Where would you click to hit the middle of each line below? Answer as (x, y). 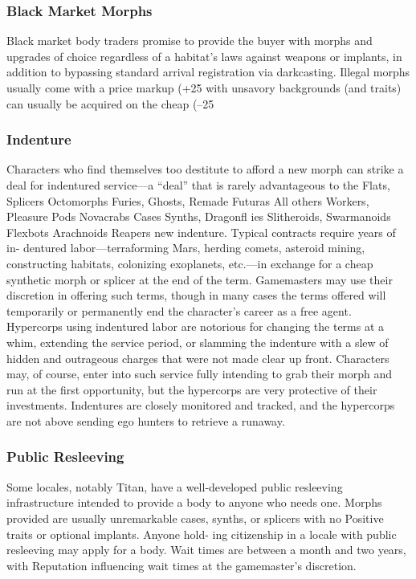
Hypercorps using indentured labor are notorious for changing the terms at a (196, 326)
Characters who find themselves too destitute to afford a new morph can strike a (205, 169)
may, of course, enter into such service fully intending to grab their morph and (199, 374)
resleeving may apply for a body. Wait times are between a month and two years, (206, 550)
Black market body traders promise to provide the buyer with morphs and (190, 41)
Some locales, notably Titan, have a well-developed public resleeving (175, 486)
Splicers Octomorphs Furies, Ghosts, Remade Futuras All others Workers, (188, 200)
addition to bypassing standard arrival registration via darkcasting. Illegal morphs (208, 72)
